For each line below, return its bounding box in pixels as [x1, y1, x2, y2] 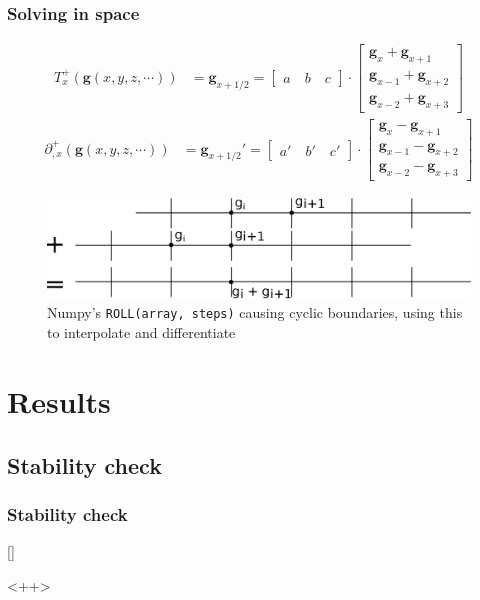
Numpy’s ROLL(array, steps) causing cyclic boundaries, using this [47, 302, 463, 323]
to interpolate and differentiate [47, 322, 236, 343]
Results [7, 380, 111, 421]
